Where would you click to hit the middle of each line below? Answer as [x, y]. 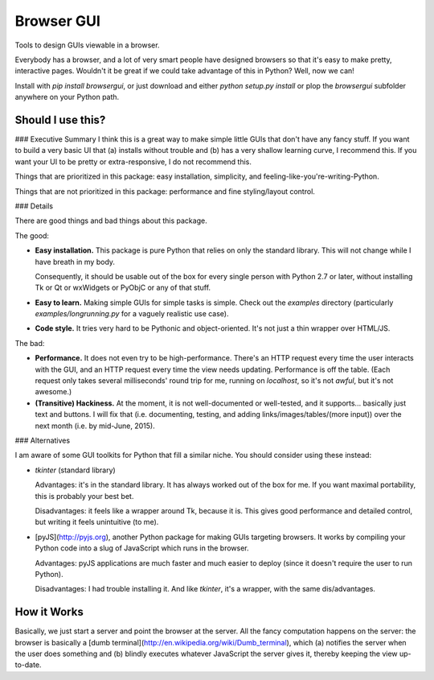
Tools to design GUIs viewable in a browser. [87, 45]
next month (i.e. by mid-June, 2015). [95, 426]
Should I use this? [60, 120]
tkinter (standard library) [75, 470]
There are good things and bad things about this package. [111, 220]
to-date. [28, 665]
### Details [34, 206]
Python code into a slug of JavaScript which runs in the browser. [142, 548]
